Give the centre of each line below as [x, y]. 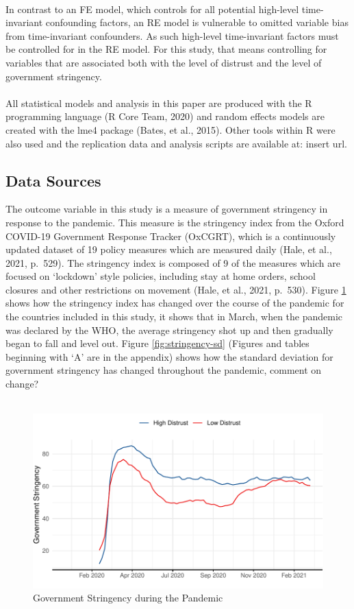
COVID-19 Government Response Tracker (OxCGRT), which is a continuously [171, 236]
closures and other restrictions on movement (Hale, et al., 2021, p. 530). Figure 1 [176, 289]
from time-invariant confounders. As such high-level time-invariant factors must [172, 35]
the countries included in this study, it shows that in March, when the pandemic [174, 317]
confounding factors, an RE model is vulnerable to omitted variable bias [197, 22]
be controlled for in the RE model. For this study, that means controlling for [166, 49]
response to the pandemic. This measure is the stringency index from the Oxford [175, 222]
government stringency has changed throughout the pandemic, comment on [164, 370]
